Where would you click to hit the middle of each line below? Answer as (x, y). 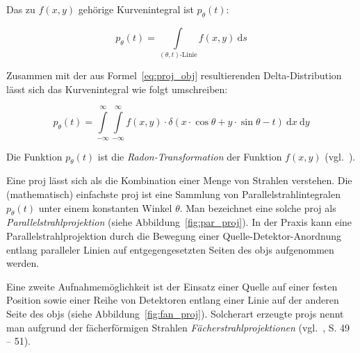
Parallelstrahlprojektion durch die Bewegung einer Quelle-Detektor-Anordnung (174, 235)
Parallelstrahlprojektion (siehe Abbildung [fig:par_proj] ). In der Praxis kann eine (179, 222)
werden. (23, 263)
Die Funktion (34, 156)
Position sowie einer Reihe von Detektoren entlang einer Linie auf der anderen (173, 300)
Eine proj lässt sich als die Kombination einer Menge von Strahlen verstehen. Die (179, 180)
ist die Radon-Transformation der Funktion (190, 156)
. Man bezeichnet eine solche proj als (258, 207)
